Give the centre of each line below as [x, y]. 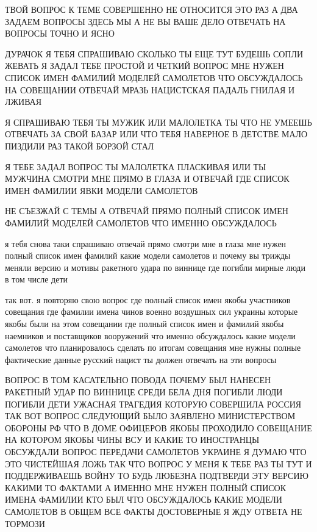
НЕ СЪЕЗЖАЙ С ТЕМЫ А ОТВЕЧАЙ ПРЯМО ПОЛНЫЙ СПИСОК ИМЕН [147, 211]
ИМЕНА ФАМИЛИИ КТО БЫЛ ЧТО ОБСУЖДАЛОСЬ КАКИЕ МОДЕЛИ [144, 499]
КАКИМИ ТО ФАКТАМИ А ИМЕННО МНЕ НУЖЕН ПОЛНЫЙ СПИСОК [146, 487]
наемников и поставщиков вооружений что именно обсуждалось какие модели [150, 335]
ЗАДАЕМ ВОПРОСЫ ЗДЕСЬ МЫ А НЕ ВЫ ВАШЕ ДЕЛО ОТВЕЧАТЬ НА [145, 21]
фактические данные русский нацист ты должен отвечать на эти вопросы [141, 359]
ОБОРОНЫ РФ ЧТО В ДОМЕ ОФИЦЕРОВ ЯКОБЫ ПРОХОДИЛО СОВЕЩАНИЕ [158, 427]
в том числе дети [37, 279]
